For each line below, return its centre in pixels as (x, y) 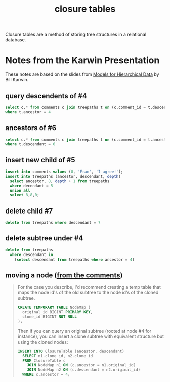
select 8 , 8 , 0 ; (25, 195)
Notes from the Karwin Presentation (82, 60)
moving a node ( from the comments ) (64, 275)
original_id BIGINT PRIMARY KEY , (58, 312)
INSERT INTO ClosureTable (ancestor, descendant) (71, 351)
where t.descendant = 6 (30, 144)
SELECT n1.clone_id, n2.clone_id (58, 356)
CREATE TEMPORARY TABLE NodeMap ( (54, 307)
